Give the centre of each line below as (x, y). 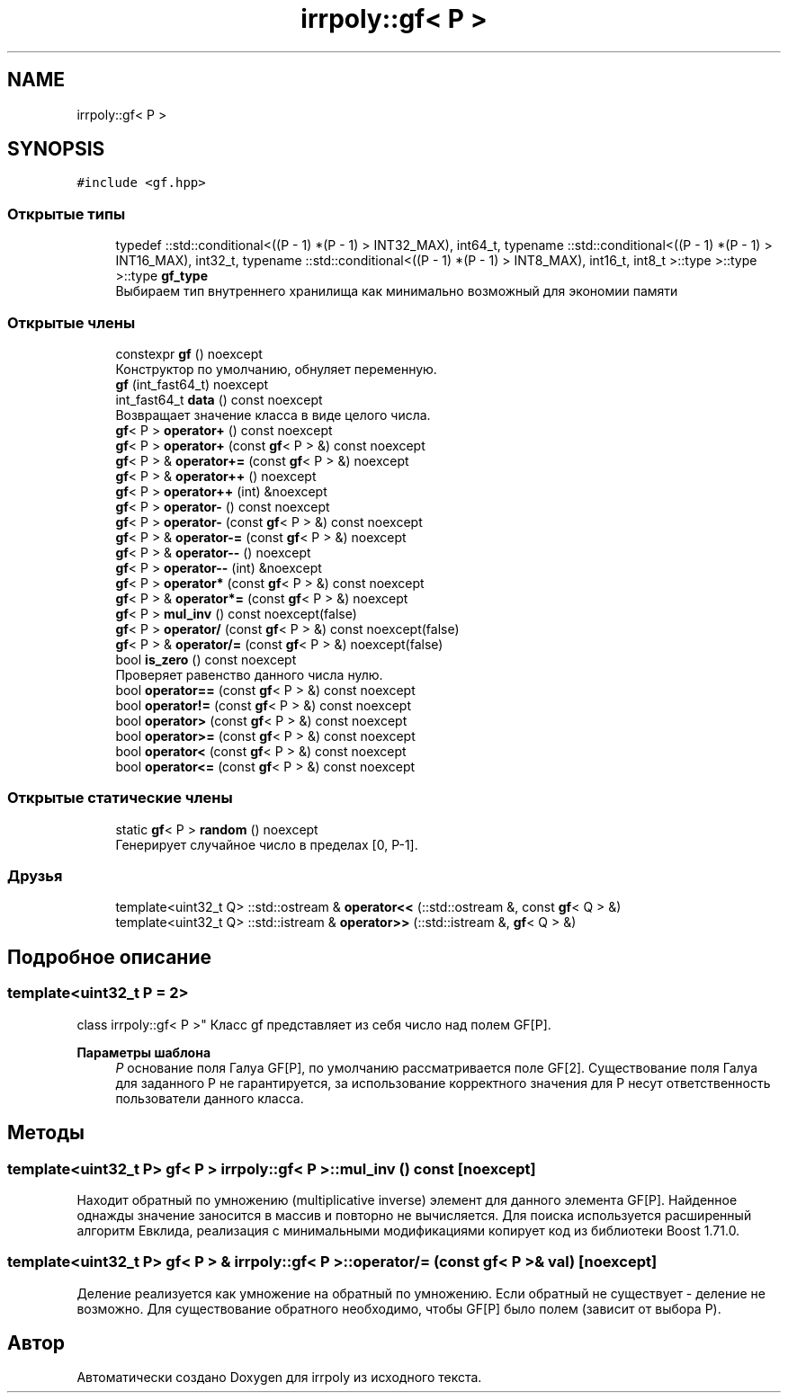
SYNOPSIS (56, 149)
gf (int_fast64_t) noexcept (192, 384)
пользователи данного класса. (210, 1098)
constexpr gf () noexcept (189, 353)
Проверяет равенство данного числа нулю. (249, 674)
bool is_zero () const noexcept (206, 659)
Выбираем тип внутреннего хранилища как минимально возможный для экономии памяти (397, 291)
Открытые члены (72, 322)
